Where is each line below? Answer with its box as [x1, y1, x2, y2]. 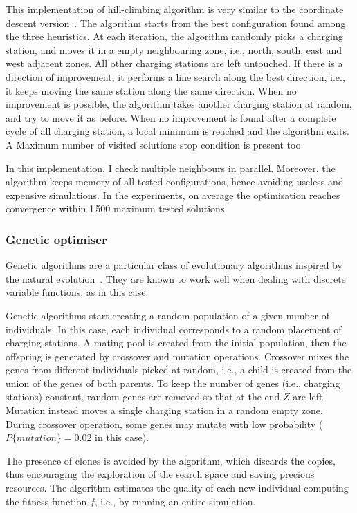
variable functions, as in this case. [6, 285, 149, 299]
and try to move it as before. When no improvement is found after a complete [6, 110, 336, 124]
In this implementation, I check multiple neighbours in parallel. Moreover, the [6, 160, 336, 175]
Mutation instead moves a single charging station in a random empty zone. [6, 403, 323, 418]
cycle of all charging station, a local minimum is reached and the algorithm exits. [6, 124, 349, 138]
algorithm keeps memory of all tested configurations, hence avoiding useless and [6, 174, 344, 189]
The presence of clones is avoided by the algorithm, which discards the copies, [6, 453, 336, 467]
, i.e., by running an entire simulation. [94, 494, 256, 508]
